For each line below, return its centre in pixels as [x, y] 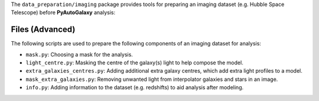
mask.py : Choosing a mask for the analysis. [79, 54]
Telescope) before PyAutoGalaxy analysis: [63, 12]
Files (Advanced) [43, 30]
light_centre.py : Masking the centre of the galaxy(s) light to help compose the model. [134, 63]
